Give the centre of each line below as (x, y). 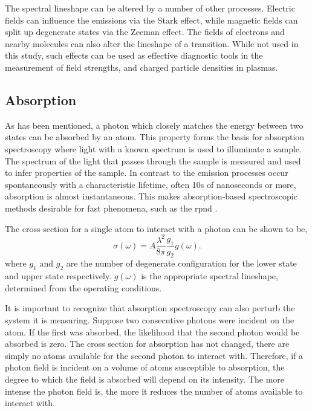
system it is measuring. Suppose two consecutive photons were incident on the (150, 320)
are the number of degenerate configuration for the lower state (181, 263)
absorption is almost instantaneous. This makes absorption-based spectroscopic (151, 196)
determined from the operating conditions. (83, 287)
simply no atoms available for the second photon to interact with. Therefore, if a (154, 355)
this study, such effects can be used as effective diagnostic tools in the (134, 55)
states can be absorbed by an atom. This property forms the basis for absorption (155, 137)
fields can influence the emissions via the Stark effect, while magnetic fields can (151, 20)
